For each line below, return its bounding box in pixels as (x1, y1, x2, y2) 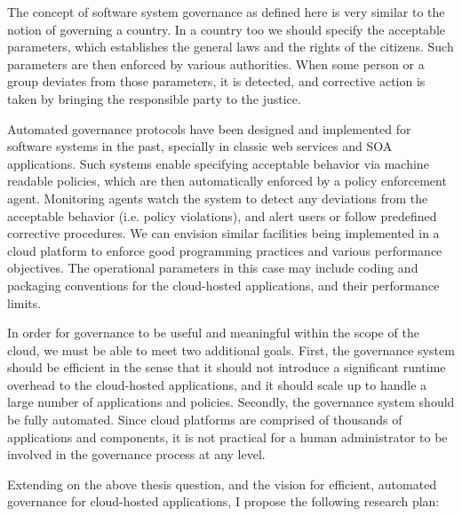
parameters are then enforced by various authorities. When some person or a (7, 54, 425, 73)
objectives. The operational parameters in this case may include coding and (7, 258, 418, 277)
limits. (7, 293, 42, 312)
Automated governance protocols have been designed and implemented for (7, 119, 411, 138)
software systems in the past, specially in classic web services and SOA (7, 137, 393, 155)
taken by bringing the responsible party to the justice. (7, 89, 301, 107)
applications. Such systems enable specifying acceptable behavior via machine (7, 154, 429, 172)
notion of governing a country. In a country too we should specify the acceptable (7, 20, 446, 38)
